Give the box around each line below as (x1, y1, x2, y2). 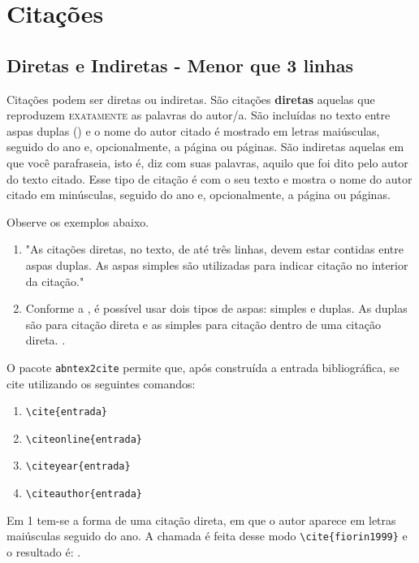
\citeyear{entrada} (25, 461, 131, 473)
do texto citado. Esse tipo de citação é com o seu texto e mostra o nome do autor (6, 170, 413, 187)
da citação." (25, 272, 84, 289)
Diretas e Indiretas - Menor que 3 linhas (6, 52, 353, 77)
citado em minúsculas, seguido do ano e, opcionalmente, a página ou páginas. (6, 186, 391, 203)
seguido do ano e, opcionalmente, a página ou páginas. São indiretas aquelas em (6, 138, 404, 155)
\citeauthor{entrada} (25, 488, 142, 500)
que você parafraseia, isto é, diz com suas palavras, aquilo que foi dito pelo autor (6, 154, 408, 171)
